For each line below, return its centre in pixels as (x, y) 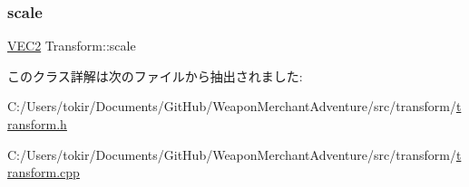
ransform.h (37, 124)
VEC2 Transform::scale (72, 46)
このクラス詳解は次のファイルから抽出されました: (155, 75)
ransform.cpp (44, 172)
